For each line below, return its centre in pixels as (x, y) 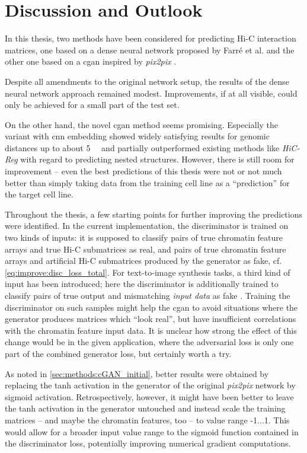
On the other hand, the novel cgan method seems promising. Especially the (142, 124)
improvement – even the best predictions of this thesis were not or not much (143, 171)
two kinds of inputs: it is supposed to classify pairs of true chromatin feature (144, 237)
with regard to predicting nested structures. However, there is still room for (157, 159)
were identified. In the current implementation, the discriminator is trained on (147, 226)
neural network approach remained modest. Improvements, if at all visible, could (151, 93)
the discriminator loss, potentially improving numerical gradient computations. (148, 443)
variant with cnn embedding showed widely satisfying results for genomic (137, 136)
